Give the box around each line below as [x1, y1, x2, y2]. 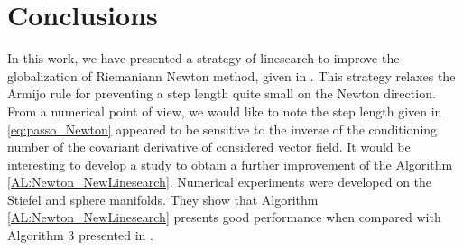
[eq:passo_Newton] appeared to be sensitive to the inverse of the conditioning [7, 119, 438, 138]
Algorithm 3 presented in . [7, 226, 153, 245]
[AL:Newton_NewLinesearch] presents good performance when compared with [7, 208, 441, 227]
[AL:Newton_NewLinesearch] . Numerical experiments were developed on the [7, 172, 432, 191]
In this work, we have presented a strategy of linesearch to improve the [7, 49, 400, 68]
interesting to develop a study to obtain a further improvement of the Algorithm [7, 154, 453, 173]
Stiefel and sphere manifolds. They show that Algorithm [7, 190, 319, 208]
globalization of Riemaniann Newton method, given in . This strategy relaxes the [7, 66, 456, 85]
